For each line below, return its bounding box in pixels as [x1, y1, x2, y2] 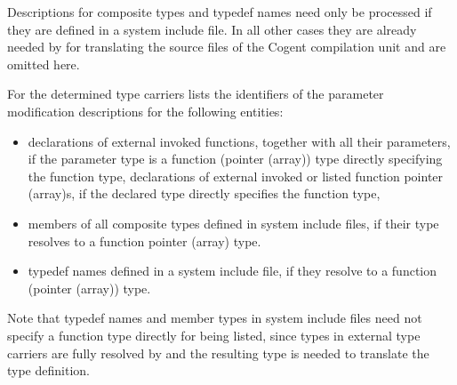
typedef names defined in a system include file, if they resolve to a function [28, 261, 437, 280]
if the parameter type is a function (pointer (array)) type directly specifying [28, 149, 443, 168]
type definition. [7, 361, 90, 380]
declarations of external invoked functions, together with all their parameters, [28, 132, 451, 150]
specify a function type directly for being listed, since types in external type [7, 325, 421, 344]
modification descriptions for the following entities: [7, 101, 284, 120]
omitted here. [7, 54, 80, 73]
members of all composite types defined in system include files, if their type [28, 213, 439, 232]
